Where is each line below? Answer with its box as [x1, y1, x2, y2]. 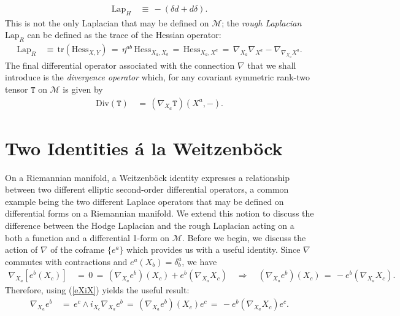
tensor [5, 82, 28, 95]
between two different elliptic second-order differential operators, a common [5, 183, 289, 196]
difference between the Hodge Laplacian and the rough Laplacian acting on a [5, 219, 294, 232]
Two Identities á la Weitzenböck [5, 135, 283, 160]
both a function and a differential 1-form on [5, 231, 170, 244]
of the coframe [50, 243, 105, 256]
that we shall [247, 58, 296, 71]
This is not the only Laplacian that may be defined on [5, 16, 209, 29]
